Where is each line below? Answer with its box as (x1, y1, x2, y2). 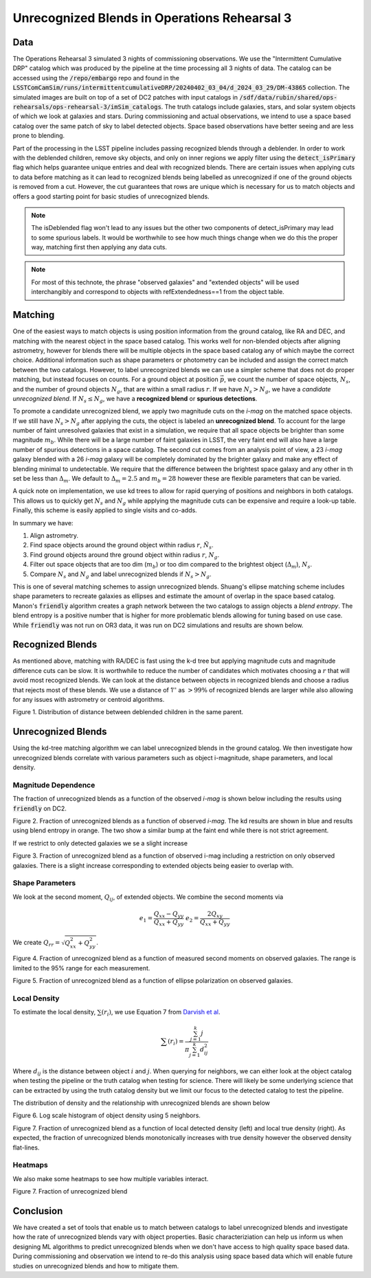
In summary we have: (12, 518, 74, 527)
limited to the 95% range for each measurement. (12, 963, 150, 972)
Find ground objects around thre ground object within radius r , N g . (30, 550, 220, 560)
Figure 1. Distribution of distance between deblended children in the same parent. (12, 708, 244, 716)
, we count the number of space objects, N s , (223, 375, 350, 385)
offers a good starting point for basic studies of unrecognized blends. (12, 192, 210, 201)
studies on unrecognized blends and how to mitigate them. (12, 1262, 179, 1270)
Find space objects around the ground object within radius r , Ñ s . (30, 541, 214, 551)
